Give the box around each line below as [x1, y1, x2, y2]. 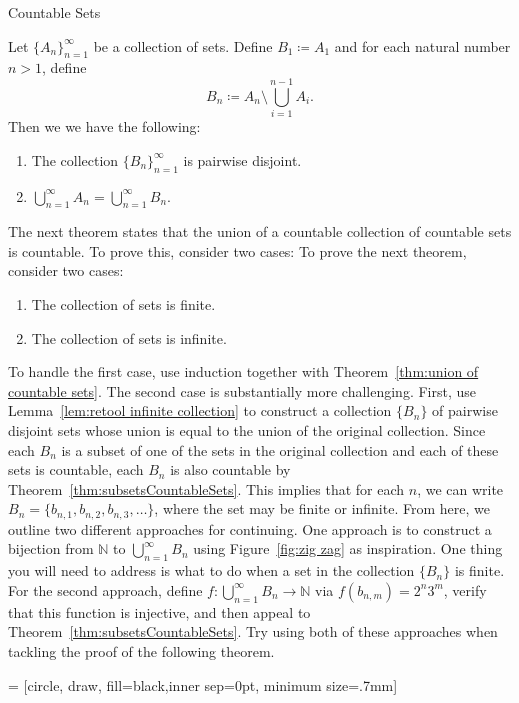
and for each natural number [334, 35, 511, 56]
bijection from [8, 538, 94, 559]
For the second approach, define [8, 579, 203, 600]
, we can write [417, 478, 504, 499]
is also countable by [170, 459, 291, 480]
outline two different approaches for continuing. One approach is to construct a [8, 518, 492, 539]
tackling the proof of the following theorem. [8, 641, 275, 662]
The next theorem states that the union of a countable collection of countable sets [8, 221, 512, 242]
